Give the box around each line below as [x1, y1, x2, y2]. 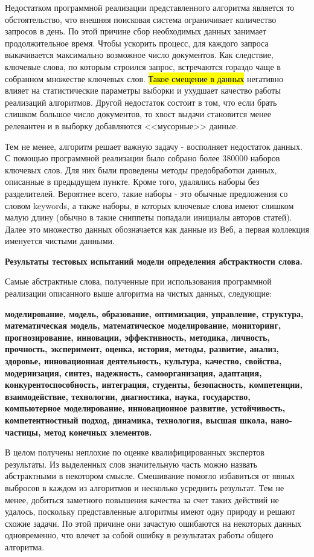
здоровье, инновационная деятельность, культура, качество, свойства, [5, 355, 282, 367]
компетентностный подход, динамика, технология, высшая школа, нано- [5, 414, 292, 426]
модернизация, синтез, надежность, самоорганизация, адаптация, [5, 366, 262, 379]
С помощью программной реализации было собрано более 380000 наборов [5, 152, 280, 164]
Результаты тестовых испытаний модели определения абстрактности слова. [5, 254, 303, 267]
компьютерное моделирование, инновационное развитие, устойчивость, [5, 402, 286, 414]
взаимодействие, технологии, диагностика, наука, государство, [5, 390, 251, 402]
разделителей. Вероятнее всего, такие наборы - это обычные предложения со [5, 187, 288, 199]
